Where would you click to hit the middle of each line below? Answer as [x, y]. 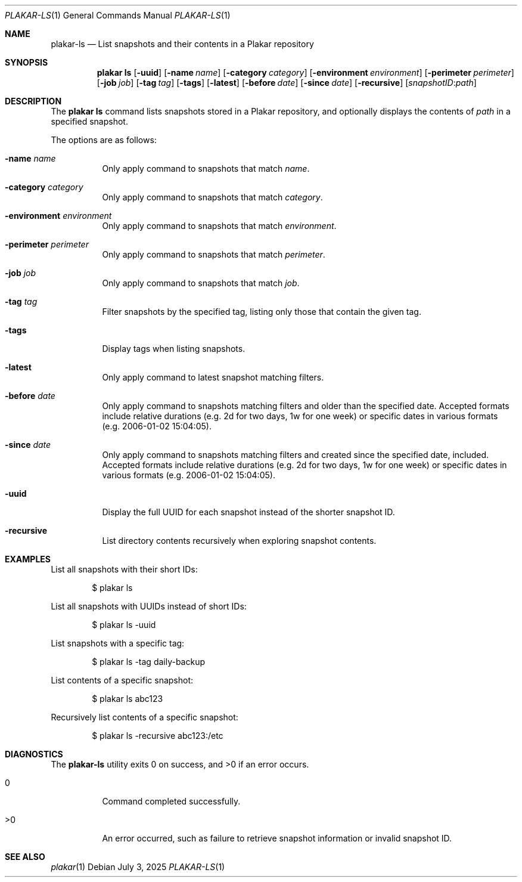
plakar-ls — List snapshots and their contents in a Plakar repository [182, 44]
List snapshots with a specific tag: [118, 643]
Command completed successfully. [171, 801]
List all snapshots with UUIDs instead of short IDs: [149, 606]
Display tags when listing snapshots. [174, 349]
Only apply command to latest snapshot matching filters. [213, 377]
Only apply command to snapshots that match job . [201, 283]
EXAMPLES [28, 559]
